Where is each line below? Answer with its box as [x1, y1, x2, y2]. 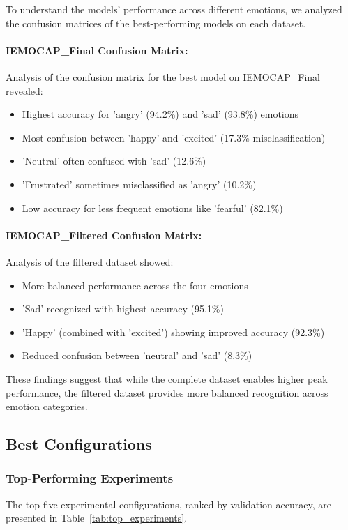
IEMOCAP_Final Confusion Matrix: [6, 43, 188, 57]
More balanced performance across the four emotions [22, 278, 248, 292]
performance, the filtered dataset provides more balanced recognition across [6, 385, 328, 400]
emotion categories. [6, 399, 88, 414]
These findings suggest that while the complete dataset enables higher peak [6, 371, 328, 386]
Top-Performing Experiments [6, 469, 174, 487]
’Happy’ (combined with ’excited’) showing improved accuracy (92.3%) [22, 324, 325, 339]
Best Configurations [6, 433, 152, 455]
